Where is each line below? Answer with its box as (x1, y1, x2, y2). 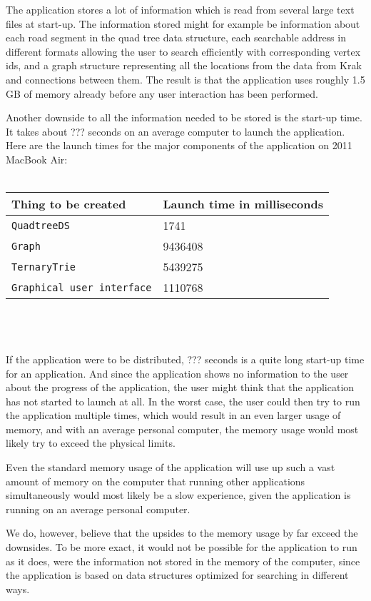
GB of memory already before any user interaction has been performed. (6, 86, 318, 101)
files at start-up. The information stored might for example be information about (6, 16, 360, 31)
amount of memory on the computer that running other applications (6, 473, 305, 488)
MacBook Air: (6, 151, 68, 166)
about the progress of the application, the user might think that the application (6, 380, 355, 395)
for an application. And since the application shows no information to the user (6, 365, 349, 380)
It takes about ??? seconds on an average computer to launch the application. (6, 123, 345, 138)
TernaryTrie (11, 261, 76, 273)
